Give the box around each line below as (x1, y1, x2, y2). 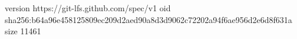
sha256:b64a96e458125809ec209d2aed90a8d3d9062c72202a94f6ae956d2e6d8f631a (5, 13, 292, 25)
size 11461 (5, 25, 41, 37)
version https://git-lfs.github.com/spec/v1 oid (5, 2, 171, 14)
